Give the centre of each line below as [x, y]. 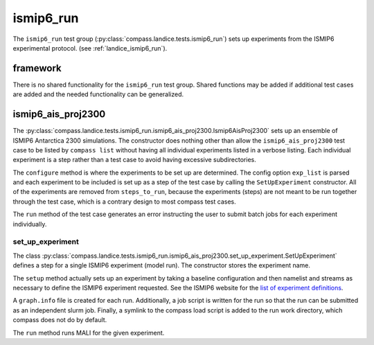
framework [37, 68]
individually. [30, 224]
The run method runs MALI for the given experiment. [89, 333]
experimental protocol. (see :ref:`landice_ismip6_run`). [90, 48]
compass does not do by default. [60, 320]
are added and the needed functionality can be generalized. [98, 94]
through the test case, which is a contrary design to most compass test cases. [124, 202]
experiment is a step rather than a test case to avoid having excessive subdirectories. [134, 160]
